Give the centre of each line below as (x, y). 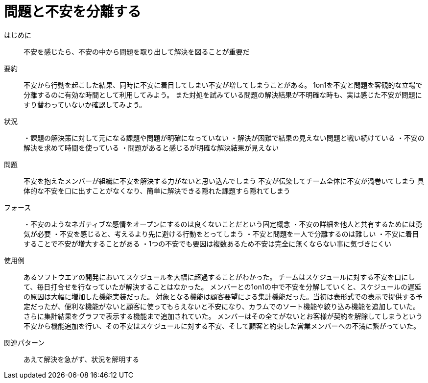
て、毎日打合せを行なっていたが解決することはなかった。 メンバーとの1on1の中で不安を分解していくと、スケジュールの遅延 (222, 287)
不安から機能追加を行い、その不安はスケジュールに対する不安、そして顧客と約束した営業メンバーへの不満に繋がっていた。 (222, 326)
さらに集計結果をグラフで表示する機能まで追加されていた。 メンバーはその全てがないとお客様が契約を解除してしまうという (223, 316)
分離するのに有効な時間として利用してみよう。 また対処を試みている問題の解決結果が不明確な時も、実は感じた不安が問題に (223, 95)
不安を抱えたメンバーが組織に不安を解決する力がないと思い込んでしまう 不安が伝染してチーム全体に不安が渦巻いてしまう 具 (224, 181)
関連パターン (24, 342)
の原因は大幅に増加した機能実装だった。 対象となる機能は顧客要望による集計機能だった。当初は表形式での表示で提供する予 (223, 296)
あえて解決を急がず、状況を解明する (82, 359)
